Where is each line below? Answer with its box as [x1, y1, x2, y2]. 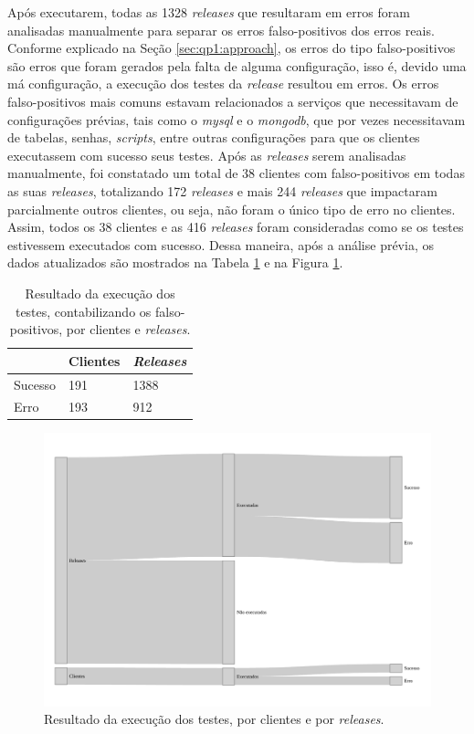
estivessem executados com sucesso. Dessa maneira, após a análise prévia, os [7, 235, 434, 254]
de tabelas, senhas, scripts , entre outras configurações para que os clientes [7, 128, 420, 147]
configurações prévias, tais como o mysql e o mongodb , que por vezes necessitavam [7, 110, 466, 129]
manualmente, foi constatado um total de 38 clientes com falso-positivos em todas [7, 163, 465, 183]
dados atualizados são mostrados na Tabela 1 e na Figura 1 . [7, 253, 343, 272]
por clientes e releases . [66, 320, 191, 339]
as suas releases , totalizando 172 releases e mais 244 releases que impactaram [7, 181, 437, 200]
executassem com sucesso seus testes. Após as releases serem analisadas [7, 145, 406, 164]
